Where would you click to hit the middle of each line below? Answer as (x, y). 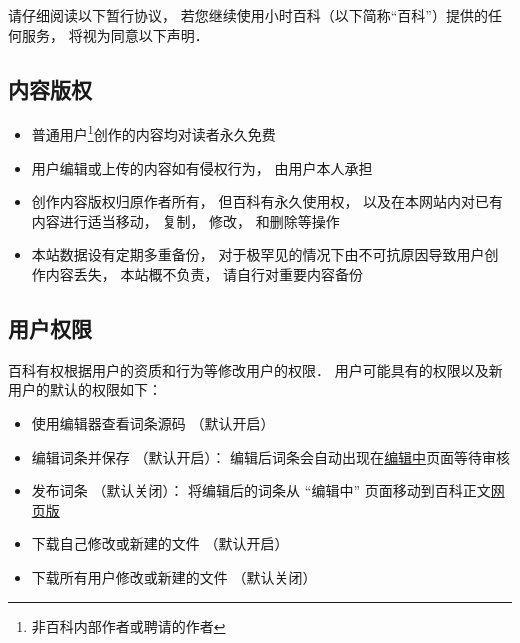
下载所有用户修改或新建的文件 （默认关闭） (174, 576)
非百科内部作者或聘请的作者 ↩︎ (128, 625)
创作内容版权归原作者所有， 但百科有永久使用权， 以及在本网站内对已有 (267, 201)
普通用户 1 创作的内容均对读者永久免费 (153, 133)
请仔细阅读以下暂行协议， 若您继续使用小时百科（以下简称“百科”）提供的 (248, 15)
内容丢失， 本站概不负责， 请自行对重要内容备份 (204, 274)
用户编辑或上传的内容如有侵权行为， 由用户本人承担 (202, 167)
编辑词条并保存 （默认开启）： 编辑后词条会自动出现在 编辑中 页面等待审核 (271, 456)
